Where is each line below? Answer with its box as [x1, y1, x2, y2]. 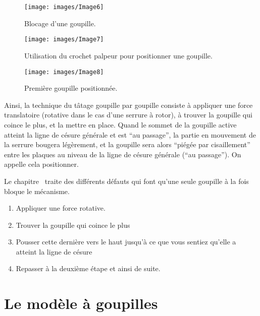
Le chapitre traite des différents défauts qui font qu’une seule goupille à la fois [4, 175, 249, 186]
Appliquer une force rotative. [16, 203, 106, 213]
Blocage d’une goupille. [24, 18, 96, 28]
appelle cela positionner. [4, 159, 79, 169]
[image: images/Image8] [24, 68, 104, 76]
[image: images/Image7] [24, 36, 104, 43]
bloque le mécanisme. [4, 185, 70, 196]
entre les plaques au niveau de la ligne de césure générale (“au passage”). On [4, 149, 241, 159]
